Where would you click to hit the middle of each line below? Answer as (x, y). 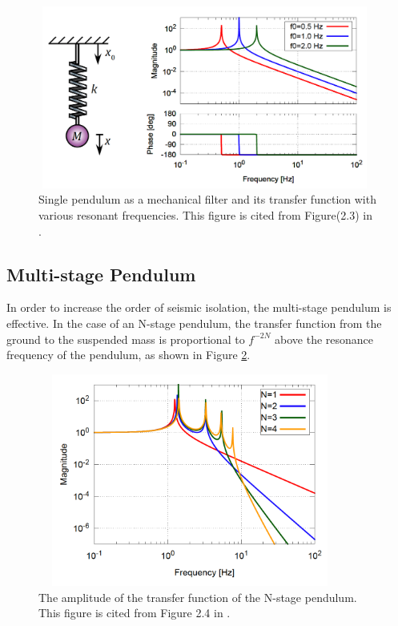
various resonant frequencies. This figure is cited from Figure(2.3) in (205, 214)
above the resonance (324, 339)
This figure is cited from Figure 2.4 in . (135, 613)
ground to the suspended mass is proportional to (126, 339)
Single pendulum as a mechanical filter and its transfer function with (207, 199)
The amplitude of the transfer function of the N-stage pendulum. (198, 597)
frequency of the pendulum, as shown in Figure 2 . (129, 355)
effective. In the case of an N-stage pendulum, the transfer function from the (194, 323)
